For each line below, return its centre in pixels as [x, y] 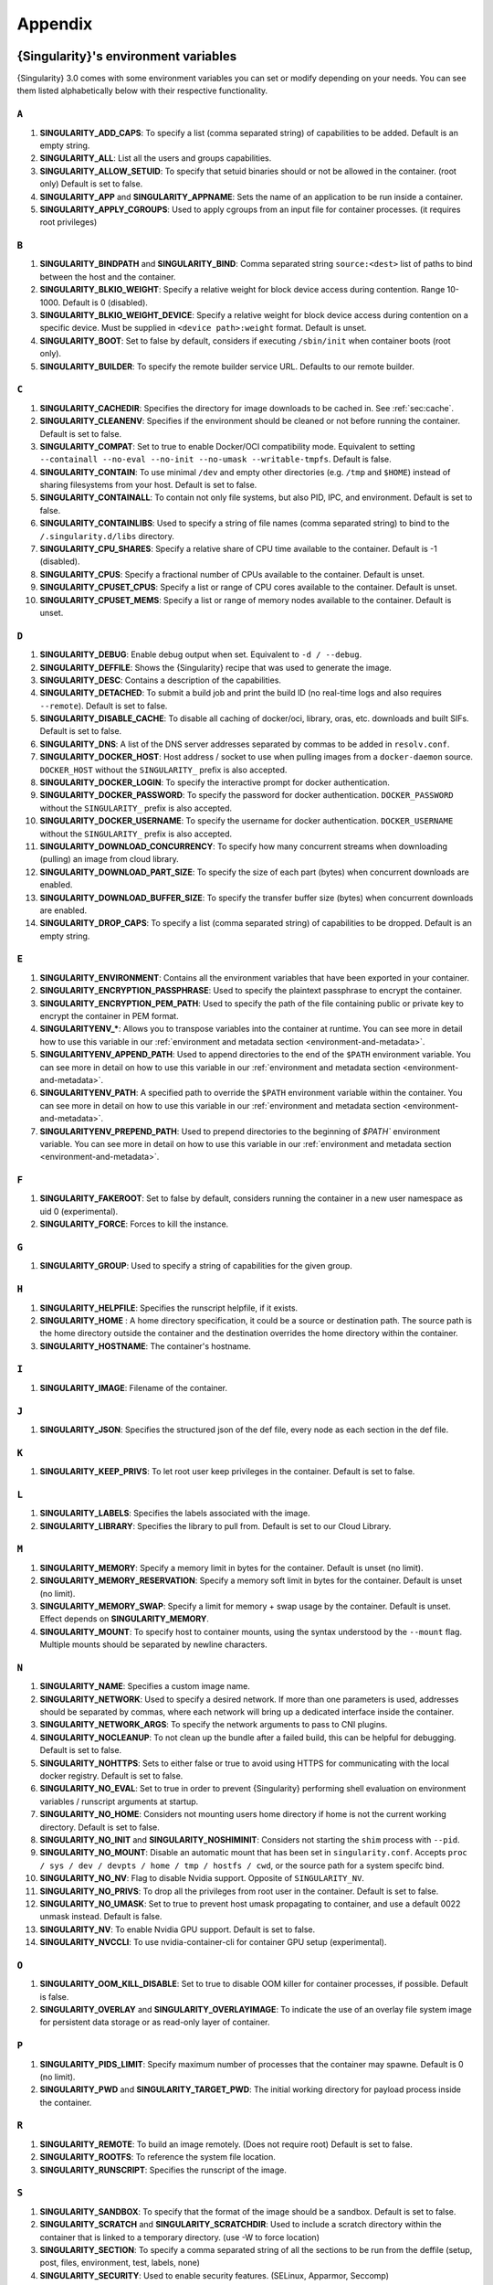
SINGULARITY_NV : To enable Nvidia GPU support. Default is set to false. [178, 1929]
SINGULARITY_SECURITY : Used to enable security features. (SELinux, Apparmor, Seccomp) [215, 2275]
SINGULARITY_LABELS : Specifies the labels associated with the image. [175, 1514]
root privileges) [68, 222]
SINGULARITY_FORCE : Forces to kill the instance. [134, 1224]
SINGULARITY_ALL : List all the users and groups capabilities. [156, 158]
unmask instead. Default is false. [101, 1917]
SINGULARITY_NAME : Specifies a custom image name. [145, 1686]
